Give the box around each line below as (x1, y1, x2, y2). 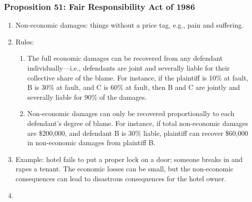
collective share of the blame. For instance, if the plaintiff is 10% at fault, (27, 72, 249, 82)
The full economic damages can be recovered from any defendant (27, 53, 223, 63)
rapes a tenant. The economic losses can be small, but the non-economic (15, 163, 234, 174)
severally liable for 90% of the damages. (27, 91, 147, 102)
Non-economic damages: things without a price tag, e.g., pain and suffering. (15, 20, 244, 30)
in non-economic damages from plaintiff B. (27, 137, 156, 148)
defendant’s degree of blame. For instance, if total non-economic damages (27, 118, 249, 128)
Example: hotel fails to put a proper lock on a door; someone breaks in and (15, 154, 243, 164)
